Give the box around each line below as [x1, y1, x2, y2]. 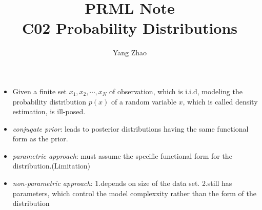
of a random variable [111, 96, 176, 107]
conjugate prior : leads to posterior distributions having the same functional [12, 123, 249, 134]
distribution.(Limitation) [12, 160, 91, 171]
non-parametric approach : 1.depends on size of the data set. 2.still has [12, 178, 232, 188]
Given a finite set [12, 86, 67, 96]
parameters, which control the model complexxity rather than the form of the [12, 187, 256, 198]
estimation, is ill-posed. [12, 106, 86, 117]
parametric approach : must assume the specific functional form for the [12, 150, 232, 161]
